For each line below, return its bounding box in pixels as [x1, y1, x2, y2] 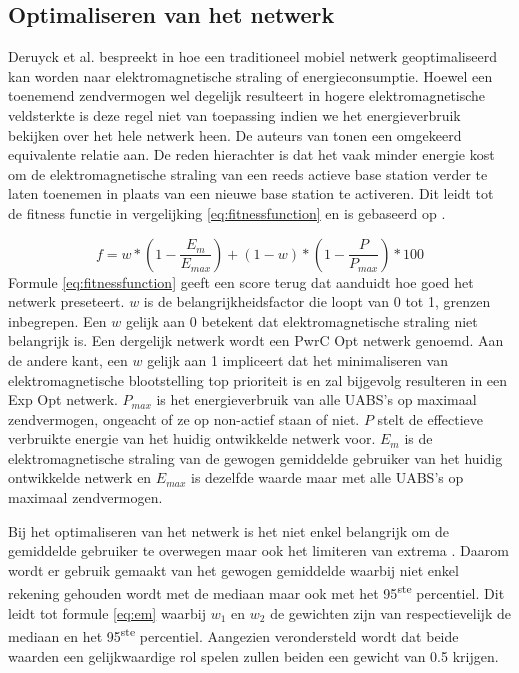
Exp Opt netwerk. [8, 389, 118, 410]
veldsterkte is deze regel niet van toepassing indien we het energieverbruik [8, 104, 461, 125]
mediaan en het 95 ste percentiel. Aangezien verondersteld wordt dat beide [8, 623, 459, 646]
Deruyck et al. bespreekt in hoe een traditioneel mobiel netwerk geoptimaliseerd [8, 46, 497, 67]
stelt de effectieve [377, 408, 484, 429]
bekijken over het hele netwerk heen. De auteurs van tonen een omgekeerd [8, 124, 462, 145]
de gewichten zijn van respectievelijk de [270, 602, 511, 623]
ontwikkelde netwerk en [8, 467, 152, 488]
